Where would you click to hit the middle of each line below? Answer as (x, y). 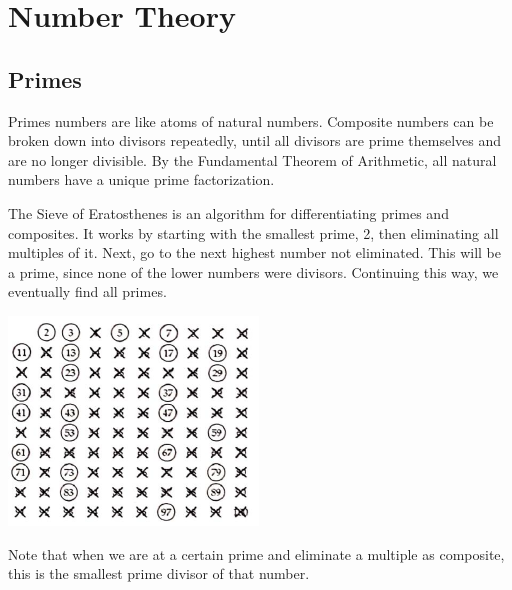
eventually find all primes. (87, 291)
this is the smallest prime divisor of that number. (159, 573)
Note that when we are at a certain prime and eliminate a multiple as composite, (256, 553)
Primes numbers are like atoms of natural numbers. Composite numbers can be (251, 120)
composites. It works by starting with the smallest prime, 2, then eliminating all (253, 232)
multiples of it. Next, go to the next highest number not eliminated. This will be (254, 252)
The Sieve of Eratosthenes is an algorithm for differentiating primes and (228, 212)
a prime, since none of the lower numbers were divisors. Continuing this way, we (253, 271)
